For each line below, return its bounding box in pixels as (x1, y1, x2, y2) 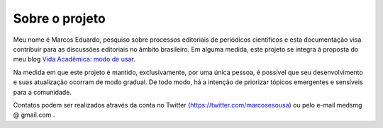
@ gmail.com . (13, 110, 55, 120)
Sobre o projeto (13, 11, 106, 26)
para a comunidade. (13, 88, 72, 96)
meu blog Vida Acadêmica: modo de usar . (13, 55, 136, 64)
